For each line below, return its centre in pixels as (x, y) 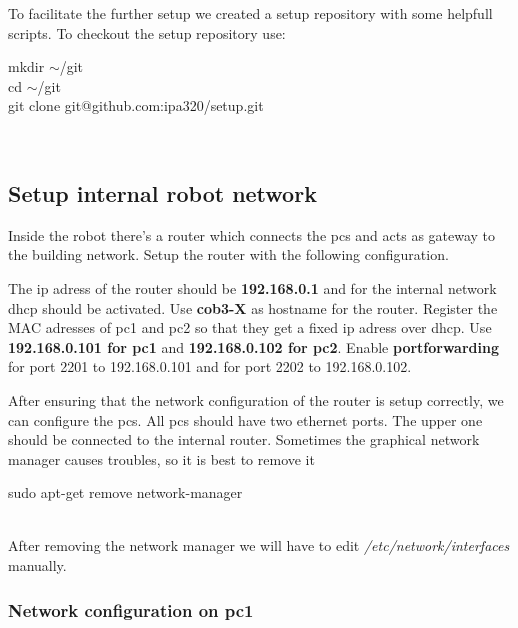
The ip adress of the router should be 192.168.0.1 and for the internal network (252, 287)
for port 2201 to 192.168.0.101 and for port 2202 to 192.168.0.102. (210, 366)
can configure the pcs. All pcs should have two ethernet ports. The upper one (245, 419)
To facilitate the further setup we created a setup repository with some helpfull (250, 13)
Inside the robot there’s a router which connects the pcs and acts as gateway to (252, 234)
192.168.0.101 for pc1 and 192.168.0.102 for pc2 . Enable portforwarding (253, 346)
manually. (37, 565)
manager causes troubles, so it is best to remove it (161, 458)
